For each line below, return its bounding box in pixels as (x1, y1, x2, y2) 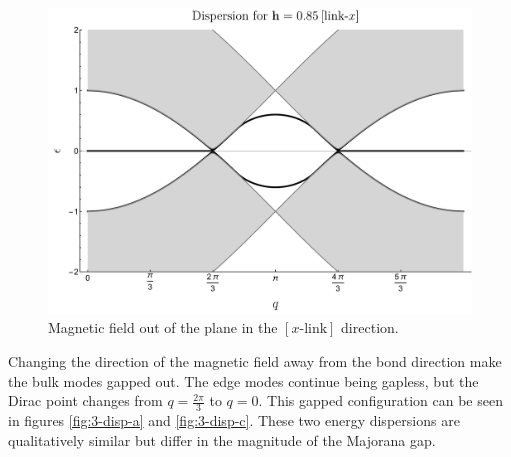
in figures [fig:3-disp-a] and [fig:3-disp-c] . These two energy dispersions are (8, 410, 460, 431)
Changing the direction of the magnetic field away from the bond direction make (8, 351, 502, 372)
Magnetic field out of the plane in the (48, 317, 278, 338)
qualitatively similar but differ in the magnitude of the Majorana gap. (8, 429, 436, 450)
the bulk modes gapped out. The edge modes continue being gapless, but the (8, 370, 479, 391)
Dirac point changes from (8, 390, 163, 411)
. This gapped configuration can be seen (258, 390, 503, 411)
